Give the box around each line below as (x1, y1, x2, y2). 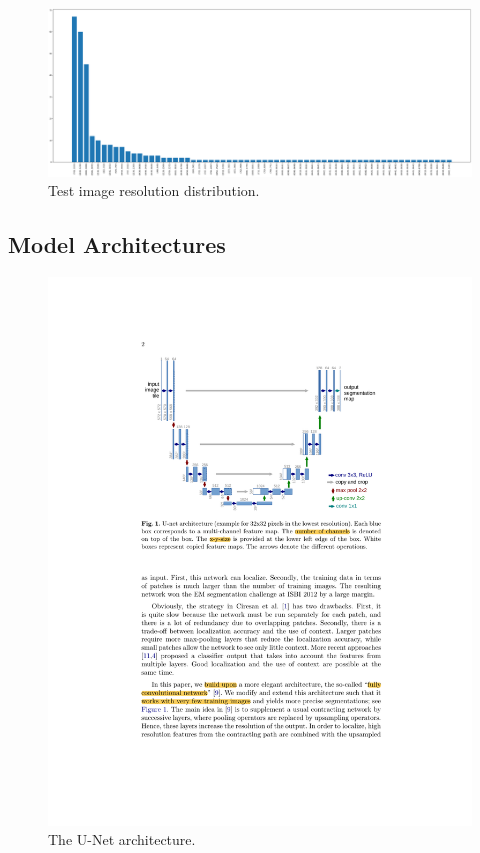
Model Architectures (8, 229, 226, 260)
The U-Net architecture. (48, 829, 196, 850)
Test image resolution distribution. (48, 180, 260, 201)
